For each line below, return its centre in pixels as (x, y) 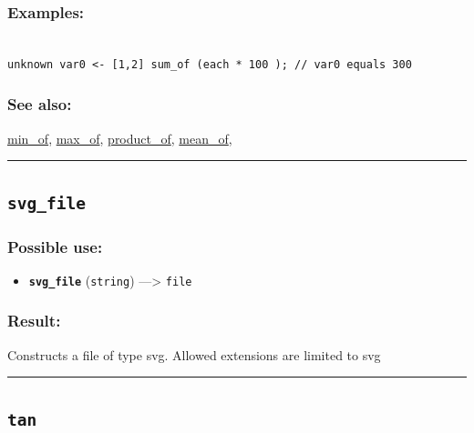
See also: (40, 104)
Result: (34, 321)
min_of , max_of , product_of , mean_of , (120, 138)
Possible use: (55, 246)
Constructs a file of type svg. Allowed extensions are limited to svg (194, 354)
